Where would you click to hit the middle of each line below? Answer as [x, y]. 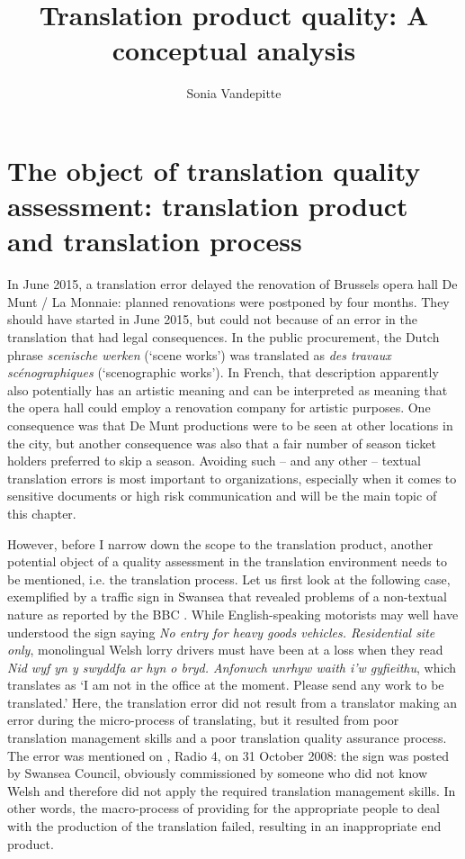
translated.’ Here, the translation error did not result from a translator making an [232, 702]
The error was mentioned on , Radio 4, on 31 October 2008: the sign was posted [228, 755]
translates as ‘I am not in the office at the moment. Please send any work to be [226, 685]
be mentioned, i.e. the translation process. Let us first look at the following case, [229, 579]
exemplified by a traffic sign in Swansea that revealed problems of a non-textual [227, 597]
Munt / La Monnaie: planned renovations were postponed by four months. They [228, 301]
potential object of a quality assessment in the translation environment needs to [227, 561]
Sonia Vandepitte [234, 93]
